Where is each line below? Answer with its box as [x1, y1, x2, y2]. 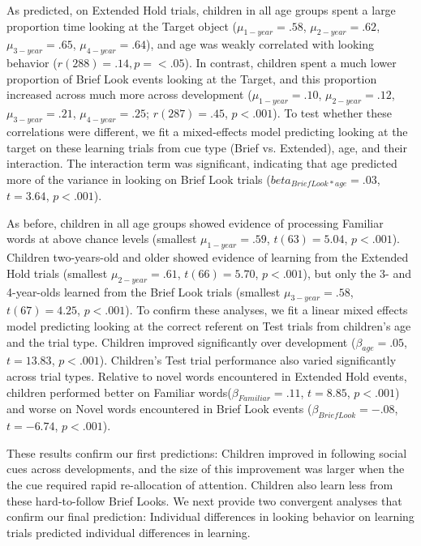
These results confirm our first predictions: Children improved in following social [6, 444, 407, 461]
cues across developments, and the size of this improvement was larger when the [6, 460, 405, 477]
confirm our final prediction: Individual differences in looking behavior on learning [6, 508, 415, 525]
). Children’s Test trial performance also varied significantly [99, 352, 397, 369]
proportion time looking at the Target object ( [6, 17, 238, 34]
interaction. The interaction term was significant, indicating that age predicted [6, 155, 397, 172]
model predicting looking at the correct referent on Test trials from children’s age [6, 317, 411, 334]
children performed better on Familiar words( [6, 383, 232, 400]
